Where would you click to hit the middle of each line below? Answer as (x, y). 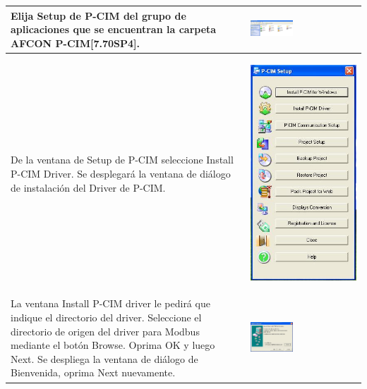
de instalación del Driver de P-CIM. (88, 187)
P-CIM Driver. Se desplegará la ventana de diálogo (121, 174)
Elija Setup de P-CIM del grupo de (98, 15)
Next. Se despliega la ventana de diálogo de (104, 358)
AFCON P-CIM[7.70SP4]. (75, 43)
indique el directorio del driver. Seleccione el (106, 317)
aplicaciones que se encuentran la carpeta (114, 29)
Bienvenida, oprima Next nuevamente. (93, 372)
